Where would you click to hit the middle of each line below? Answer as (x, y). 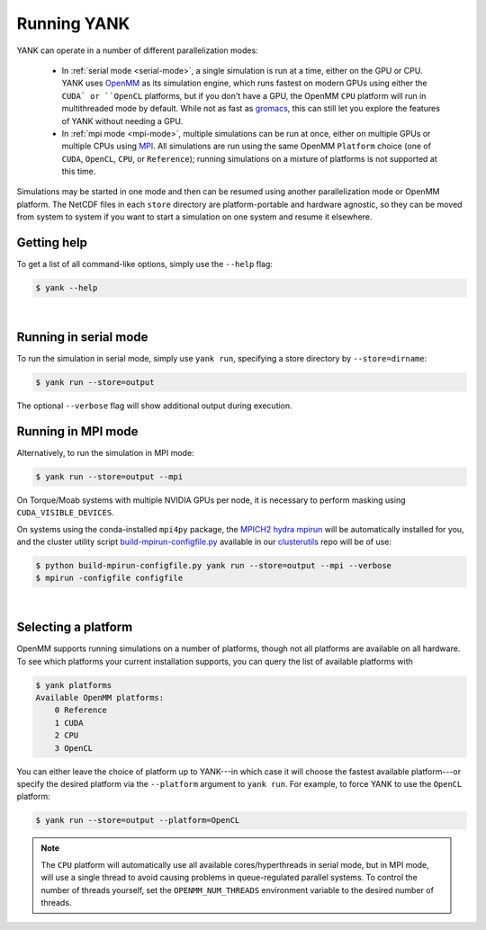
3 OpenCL (74, 748)
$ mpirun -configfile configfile (109, 578)
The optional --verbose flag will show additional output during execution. (154, 406)
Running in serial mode (82, 337)
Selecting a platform (75, 627)
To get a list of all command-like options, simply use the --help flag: (145, 264)
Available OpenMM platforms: (100, 698)
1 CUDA (69, 723)
